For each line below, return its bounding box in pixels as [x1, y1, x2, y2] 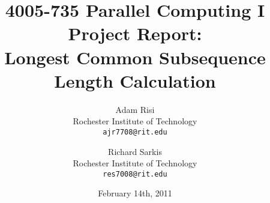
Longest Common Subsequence [4, 44, 266, 69]
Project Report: [68, 21, 202, 46]
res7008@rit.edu [103, 169, 167, 178]
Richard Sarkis [108, 145, 162, 157]
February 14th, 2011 [98, 187, 172, 199]
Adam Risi [115, 103, 155, 115]
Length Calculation [54, 68, 216, 92]
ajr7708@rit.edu [103, 127, 167, 136]
